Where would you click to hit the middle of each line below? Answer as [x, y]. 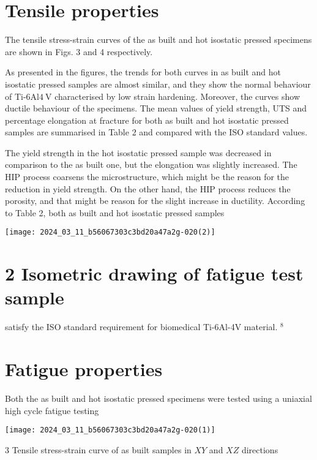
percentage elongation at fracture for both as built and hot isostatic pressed [147, 120]
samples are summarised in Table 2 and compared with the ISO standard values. [156, 132]
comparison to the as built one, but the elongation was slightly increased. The [151, 164]
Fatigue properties [84, 369]
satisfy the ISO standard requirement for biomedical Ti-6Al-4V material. [141, 327]
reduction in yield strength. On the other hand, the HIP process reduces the [148, 188]
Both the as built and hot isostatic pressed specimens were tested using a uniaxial [158, 398]
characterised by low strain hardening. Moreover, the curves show [177, 96]
